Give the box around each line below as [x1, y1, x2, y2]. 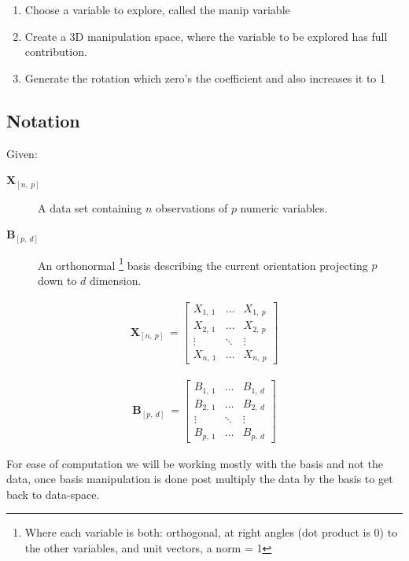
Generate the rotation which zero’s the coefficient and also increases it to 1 [24, 69, 386, 86]
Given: [6, 145, 38, 161]
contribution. [24, 43, 87, 60]
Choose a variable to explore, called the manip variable [24, 2, 290, 17]
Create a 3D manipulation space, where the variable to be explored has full [24, 28, 388, 44]
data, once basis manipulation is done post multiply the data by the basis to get [6, 471, 393, 487]
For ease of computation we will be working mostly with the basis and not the [6, 455, 383, 471]
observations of [156, 199, 228, 216]
